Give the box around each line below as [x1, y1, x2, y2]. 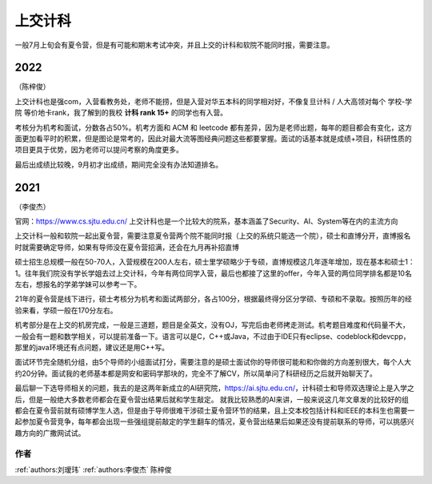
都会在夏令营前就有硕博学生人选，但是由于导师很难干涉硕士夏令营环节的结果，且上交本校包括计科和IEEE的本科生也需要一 [14, 405, 415, 415]
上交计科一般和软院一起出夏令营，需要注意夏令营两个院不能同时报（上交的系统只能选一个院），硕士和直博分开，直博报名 [14, 231, 411, 240]
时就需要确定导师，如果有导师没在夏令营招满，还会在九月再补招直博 [14, 242, 239, 252]
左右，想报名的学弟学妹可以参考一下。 [14, 280, 142, 289]
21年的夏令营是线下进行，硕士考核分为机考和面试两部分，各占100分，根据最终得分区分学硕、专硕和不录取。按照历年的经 [14, 294, 412, 304]
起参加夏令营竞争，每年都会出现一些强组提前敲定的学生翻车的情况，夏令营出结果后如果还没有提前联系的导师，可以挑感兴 [14, 417, 414, 426]
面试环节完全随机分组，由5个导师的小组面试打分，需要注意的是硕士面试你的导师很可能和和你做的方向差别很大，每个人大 [14, 357, 412, 367]
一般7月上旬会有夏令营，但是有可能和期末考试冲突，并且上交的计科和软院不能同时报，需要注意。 [14, 40, 334, 50]
